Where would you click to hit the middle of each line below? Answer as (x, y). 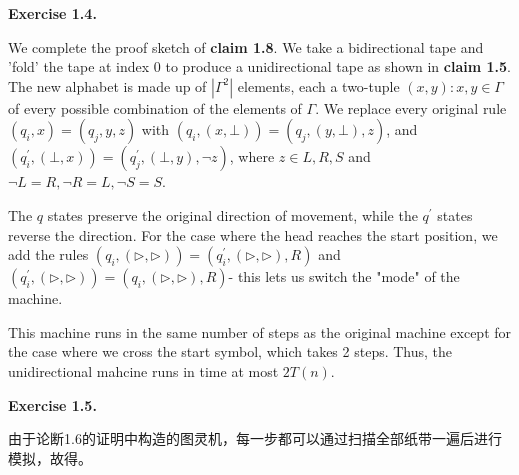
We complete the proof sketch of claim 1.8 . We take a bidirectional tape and (246, 46)
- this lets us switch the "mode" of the (344, 276)
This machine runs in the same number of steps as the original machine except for (260, 331)
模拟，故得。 (50, 457)
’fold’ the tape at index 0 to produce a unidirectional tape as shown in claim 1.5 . (259, 66)
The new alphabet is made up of (107, 85)
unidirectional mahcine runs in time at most (143, 370)
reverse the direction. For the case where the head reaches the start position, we (253, 234)
